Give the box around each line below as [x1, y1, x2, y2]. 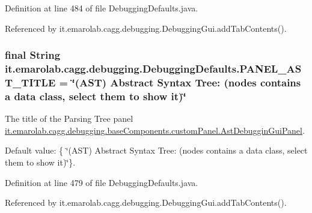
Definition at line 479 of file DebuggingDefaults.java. [5, 176, 198, 188]
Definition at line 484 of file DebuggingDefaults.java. [5, 2, 198, 14]
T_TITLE [5, 74, 56, 89]
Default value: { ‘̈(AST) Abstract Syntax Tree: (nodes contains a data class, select [5, 144, 308, 157]
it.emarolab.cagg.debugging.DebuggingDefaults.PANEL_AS [5, 61, 302, 76]
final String [5, 47, 61, 62]
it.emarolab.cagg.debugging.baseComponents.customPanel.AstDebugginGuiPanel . [5, 124, 305, 136]
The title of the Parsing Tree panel [5, 112, 133, 125]
